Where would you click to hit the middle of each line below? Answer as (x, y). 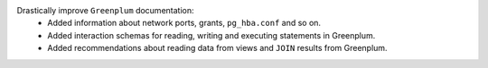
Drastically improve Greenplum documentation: (105, 10)
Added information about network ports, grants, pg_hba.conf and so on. (184, 23)
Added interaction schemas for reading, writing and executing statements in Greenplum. (211, 35)
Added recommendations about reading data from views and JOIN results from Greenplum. (217, 48)
